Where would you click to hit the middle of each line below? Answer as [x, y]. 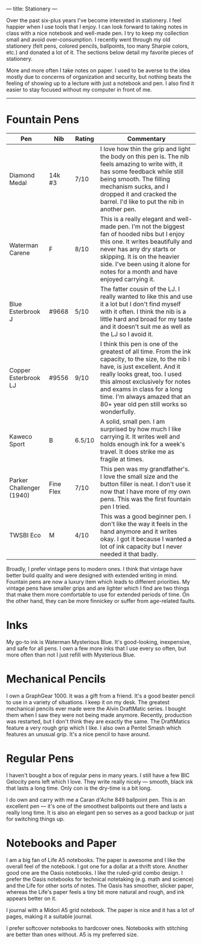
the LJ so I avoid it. [127, 334]
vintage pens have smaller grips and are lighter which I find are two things [98, 588]
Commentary [146, 139]
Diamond [22, 175]
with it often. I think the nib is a [143, 311]
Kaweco [21, 436]
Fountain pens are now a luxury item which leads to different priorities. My [98, 581]
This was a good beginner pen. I [145, 516]
